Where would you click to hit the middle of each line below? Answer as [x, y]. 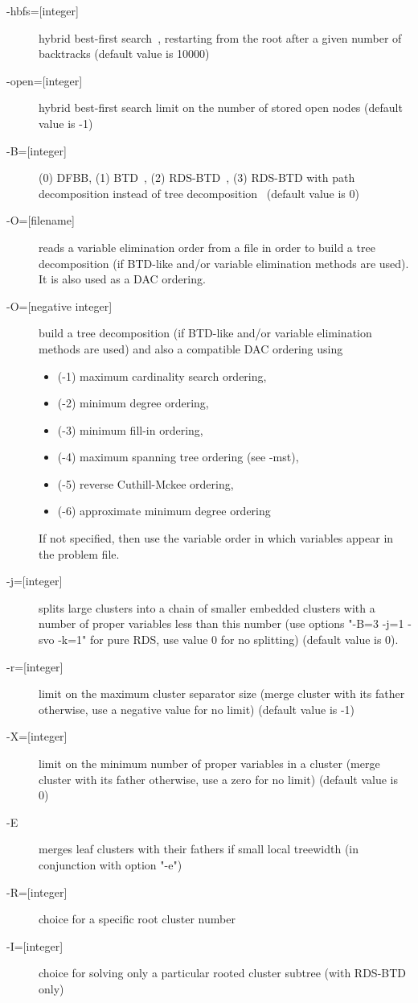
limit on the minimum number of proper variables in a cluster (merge [209, 763]
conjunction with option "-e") [111, 864]
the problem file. [79, 553]
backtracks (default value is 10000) [124, 54]
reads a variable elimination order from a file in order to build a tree [207, 247]
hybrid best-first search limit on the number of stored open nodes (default [221, 107]
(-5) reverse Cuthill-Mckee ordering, [145, 483]
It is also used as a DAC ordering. [122, 279]
